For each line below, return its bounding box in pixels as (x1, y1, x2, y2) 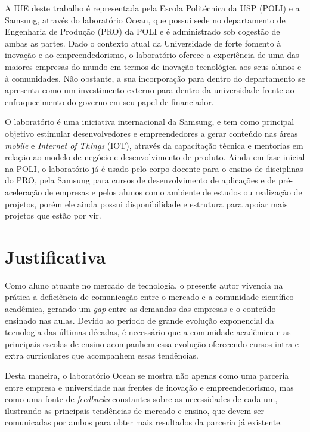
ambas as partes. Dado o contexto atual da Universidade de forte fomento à (5, 36, 281, 49)
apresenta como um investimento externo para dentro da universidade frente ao (5, 84, 294, 96)
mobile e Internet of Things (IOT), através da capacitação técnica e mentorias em (5, 139, 303, 151)
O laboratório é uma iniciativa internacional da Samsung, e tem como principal (5, 115, 294, 128)
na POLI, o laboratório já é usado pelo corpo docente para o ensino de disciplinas (5, 162, 303, 174)
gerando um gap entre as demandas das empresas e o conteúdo (47, 302, 276, 314)
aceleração (5, 185, 42, 198)
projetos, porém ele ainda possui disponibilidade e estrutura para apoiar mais (5, 197, 288, 210)
